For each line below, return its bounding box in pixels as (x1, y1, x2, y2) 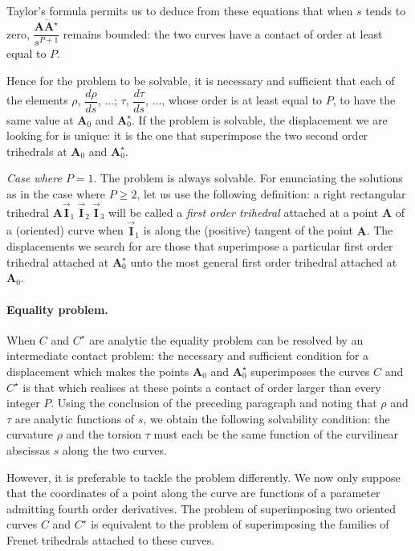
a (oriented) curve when (6, 222, 124, 239)
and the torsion (66, 426, 142, 443)
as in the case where (6, 186, 106, 202)
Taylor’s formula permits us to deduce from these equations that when (6, 2, 353, 18)
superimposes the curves (250, 362, 370, 379)
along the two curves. (62, 441, 167, 458)
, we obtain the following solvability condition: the (143, 410, 390, 427)
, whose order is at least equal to (161, 92, 323, 108)
